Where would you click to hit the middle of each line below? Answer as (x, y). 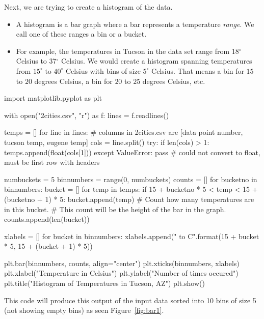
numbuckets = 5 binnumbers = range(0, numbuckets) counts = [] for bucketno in (131, 179)
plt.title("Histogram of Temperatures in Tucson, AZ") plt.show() (104, 283)
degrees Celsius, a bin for (73, 81)
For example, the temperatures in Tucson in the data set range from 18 (127, 51)
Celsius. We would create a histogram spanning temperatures (156, 61)
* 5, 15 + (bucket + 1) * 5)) (48, 246)
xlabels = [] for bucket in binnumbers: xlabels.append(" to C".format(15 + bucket (132, 236)
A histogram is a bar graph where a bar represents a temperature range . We (135, 24)
